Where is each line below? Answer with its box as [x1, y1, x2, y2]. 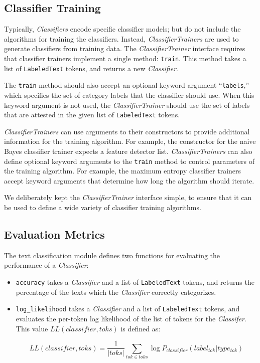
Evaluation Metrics [4, 227, 105, 242]
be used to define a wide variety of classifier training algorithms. [4, 202, 201, 213]
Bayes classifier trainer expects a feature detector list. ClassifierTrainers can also [4, 145, 252, 156]
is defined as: [120, 323, 161, 333]
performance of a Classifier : [4, 260, 89, 270]
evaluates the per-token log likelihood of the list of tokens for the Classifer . [16, 313, 246, 323]
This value [16, 323, 48, 333]
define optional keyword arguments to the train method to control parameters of [4, 155, 254, 166]
